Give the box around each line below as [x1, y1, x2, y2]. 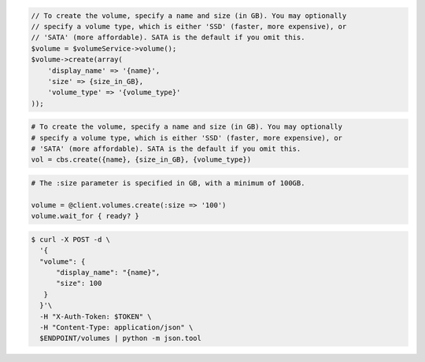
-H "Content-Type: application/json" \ [39, 323, 194, 331]
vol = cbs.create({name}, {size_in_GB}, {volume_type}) [31, 155, 252, 164]
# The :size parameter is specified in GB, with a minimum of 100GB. [31, 179, 305, 188]
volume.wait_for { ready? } [31, 212, 139, 221]
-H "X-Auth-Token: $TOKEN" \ [39, 312, 153, 321]
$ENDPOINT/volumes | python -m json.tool [39, 334, 202, 343]
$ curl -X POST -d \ [31, 235, 110, 243]
